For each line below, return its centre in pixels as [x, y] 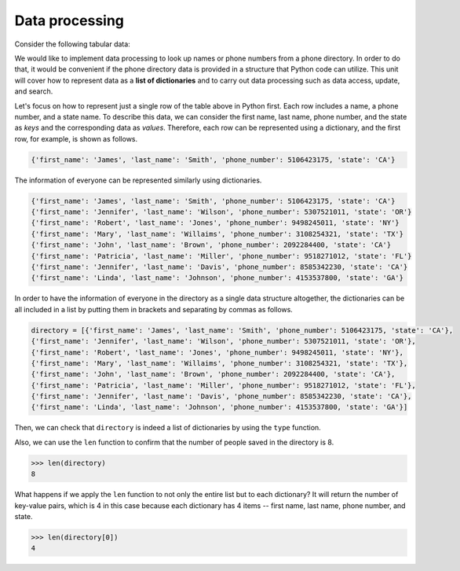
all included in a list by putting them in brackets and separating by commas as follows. [154, 309]
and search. [34, 91]
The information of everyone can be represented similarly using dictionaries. [138, 180]
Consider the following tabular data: [73, 44]
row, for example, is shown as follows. [76, 138]
